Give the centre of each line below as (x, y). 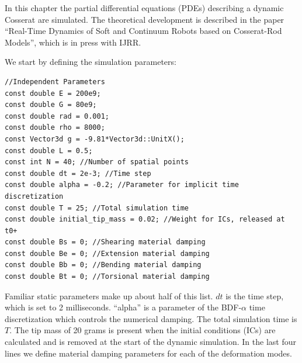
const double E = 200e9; (53, 93)
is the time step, (255, 295)
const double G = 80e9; (51, 105)
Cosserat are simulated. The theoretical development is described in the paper (145, 19)
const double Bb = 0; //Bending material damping (103, 265)
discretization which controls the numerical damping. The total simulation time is (151, 318)
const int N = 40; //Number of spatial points (97, 162)
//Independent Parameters (55, 82)
